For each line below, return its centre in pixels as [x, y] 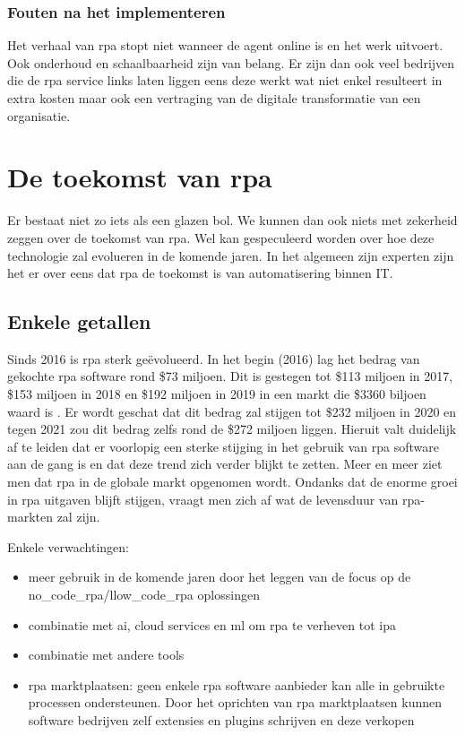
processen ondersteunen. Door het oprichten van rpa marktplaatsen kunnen [235, 702]
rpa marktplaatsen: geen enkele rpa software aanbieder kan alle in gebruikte [237, 684]
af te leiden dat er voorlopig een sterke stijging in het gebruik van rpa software [223, 446]
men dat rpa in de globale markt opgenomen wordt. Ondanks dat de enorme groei [232, 482]
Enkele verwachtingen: [68, 546]
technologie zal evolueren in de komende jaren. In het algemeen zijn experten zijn [231, 255]
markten [30, 517]
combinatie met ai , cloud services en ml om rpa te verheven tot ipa [212, 624]
